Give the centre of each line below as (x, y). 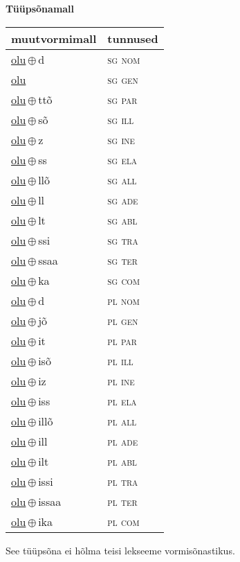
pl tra (123, 481)
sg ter (122, 260)
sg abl (122, 220)
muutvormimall (54, 38)
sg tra (123, 240)
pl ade (123, 441)
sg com (123, 280)
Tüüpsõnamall (40, 8)
